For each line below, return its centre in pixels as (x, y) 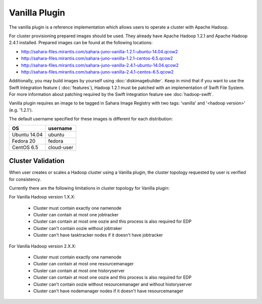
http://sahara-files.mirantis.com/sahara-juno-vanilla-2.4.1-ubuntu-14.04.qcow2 (100, 65)
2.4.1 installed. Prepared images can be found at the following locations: (81, 43)
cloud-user (61, 147)
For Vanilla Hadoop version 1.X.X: (42, 197)
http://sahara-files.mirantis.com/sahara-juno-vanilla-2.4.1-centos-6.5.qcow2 (98, 72)
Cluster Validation (37, 161)
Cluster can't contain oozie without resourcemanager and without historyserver (113, 284)
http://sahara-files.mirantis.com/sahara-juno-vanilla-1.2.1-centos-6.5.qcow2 (97, 59)
